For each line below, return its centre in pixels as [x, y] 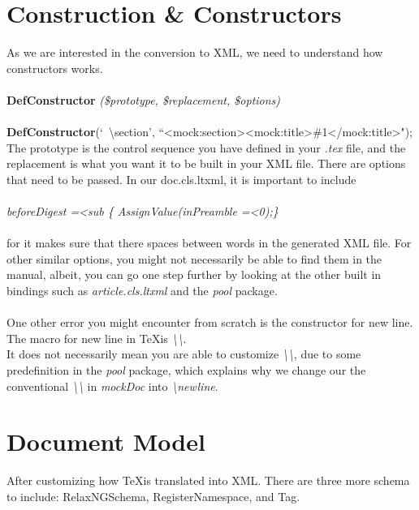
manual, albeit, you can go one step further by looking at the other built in [194, 274]
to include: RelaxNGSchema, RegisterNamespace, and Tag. [153, 496]
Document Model [106, 441]
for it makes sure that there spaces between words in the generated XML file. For [209, 243]
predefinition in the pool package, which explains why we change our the [186, 370]
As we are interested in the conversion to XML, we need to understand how [195, 52]
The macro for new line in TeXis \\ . [97, 338]
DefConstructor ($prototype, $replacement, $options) [144, 99]
